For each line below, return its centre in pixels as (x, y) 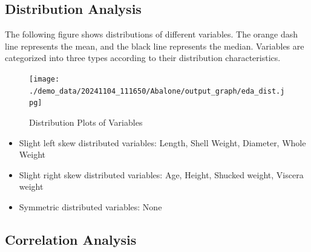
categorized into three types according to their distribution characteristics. (143, 58)
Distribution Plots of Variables (86, 122)
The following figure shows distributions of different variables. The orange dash (152, 34)
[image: (44, 79)
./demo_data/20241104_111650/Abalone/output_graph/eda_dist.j (157, 91)
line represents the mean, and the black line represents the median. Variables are (155, 46)
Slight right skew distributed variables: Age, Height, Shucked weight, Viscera (161, 174)
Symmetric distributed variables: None (90, 206)
